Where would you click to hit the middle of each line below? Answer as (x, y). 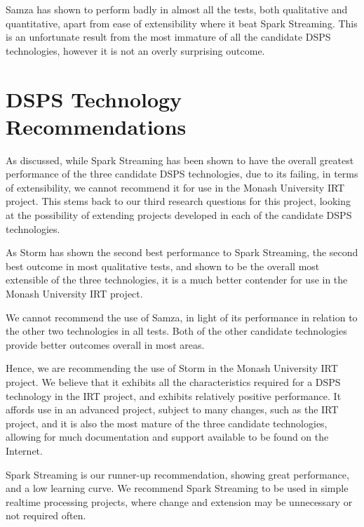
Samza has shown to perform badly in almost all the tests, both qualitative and (177, 9)
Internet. (24, 450)
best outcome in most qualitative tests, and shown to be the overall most (163, 266)
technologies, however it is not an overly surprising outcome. (135, 50)
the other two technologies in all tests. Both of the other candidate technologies (176, 331)
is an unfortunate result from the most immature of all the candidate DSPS (168, 37)
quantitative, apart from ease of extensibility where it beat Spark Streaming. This (182, 23)
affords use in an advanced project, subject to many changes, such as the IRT (172, 409)
